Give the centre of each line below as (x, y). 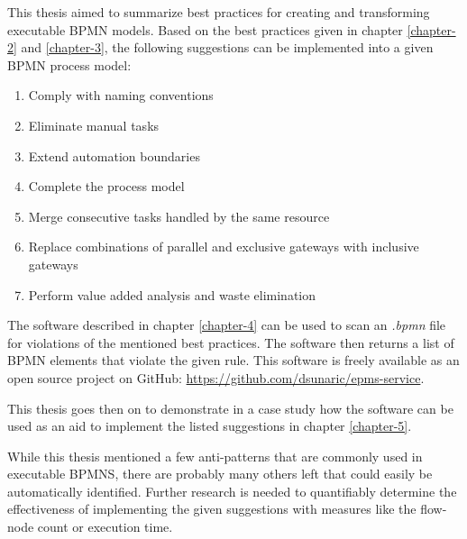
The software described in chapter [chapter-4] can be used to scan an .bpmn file (227, 325)
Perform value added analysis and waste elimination (172, 294)
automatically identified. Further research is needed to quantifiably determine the (232, 491)
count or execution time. (105, 527)
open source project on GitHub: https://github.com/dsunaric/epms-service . (216, 377)
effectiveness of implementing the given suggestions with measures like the (212, 509)
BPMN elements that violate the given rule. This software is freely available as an (233, 360)
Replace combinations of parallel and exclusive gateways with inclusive (224, 247)
